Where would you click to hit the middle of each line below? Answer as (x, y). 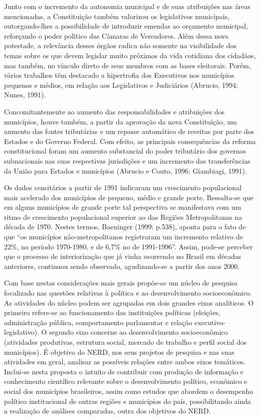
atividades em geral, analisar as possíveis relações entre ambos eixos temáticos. (125, 362)
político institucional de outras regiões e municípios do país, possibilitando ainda (127, 401)
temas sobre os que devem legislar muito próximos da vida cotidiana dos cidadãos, (130, 55)
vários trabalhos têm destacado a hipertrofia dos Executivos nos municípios (119, 75)
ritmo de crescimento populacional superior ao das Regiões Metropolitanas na (123, 217)
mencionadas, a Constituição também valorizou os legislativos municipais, (117, 16)
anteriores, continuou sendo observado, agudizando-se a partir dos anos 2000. (122, 266)
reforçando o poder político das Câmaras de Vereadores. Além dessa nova (116, 35)
